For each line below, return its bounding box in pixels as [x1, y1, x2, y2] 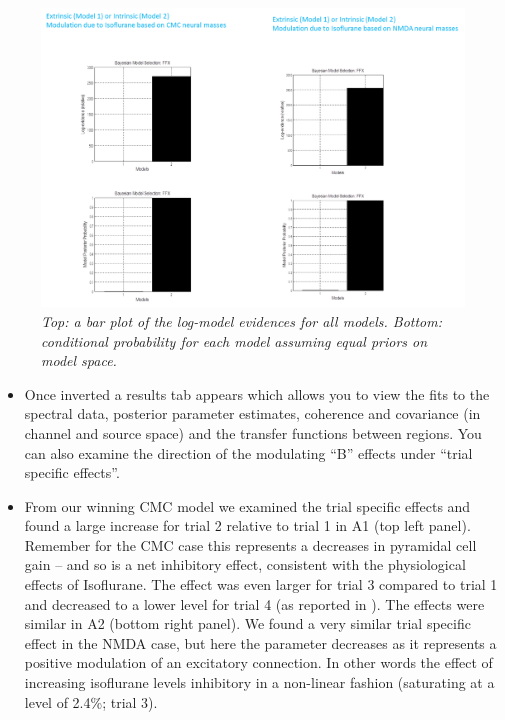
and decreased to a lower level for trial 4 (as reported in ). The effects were [24, 593, 485, 614]
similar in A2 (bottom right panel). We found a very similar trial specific [24, 613, 471, 634]
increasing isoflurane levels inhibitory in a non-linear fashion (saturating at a [24, 672, 495, 693]
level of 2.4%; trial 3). [24, 691, 158, 712]
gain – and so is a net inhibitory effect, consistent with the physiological [24, 554, 466, 575]
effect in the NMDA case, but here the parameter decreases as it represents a [24, 632, 497, 653]
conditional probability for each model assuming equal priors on [41, 330, 428, 351]
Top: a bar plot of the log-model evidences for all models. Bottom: [41, 310, 443, 331]
